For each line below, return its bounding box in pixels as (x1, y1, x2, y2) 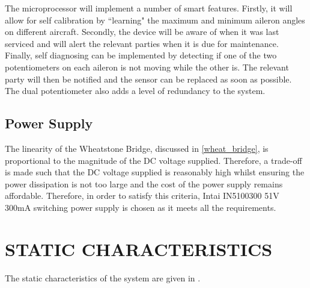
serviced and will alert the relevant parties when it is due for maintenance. (5, 37, 279, 49)
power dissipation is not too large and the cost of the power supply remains (5, 177, 283, 190)
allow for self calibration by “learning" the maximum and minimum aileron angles (5, 13, 305, 26)
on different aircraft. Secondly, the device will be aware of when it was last (5, 25, 279, 38)
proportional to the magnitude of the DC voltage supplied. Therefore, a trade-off (5, 154, 302, 166)
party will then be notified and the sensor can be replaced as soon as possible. (5, 72, 292, 85)
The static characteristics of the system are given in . (5, 271, 201, 284)
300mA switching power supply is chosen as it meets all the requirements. (5, 201, 276, 213)
